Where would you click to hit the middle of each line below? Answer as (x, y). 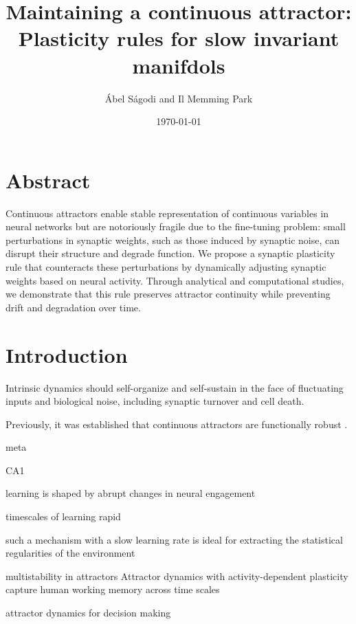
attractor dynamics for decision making (88, 613)
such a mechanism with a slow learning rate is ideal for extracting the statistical (174, 539)
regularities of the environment (70, 553)
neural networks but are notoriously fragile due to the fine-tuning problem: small (176, 226)
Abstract (48, 180)
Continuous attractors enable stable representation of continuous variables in (167, 213)
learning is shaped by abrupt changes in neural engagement (131, 493)
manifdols (179, 65)
